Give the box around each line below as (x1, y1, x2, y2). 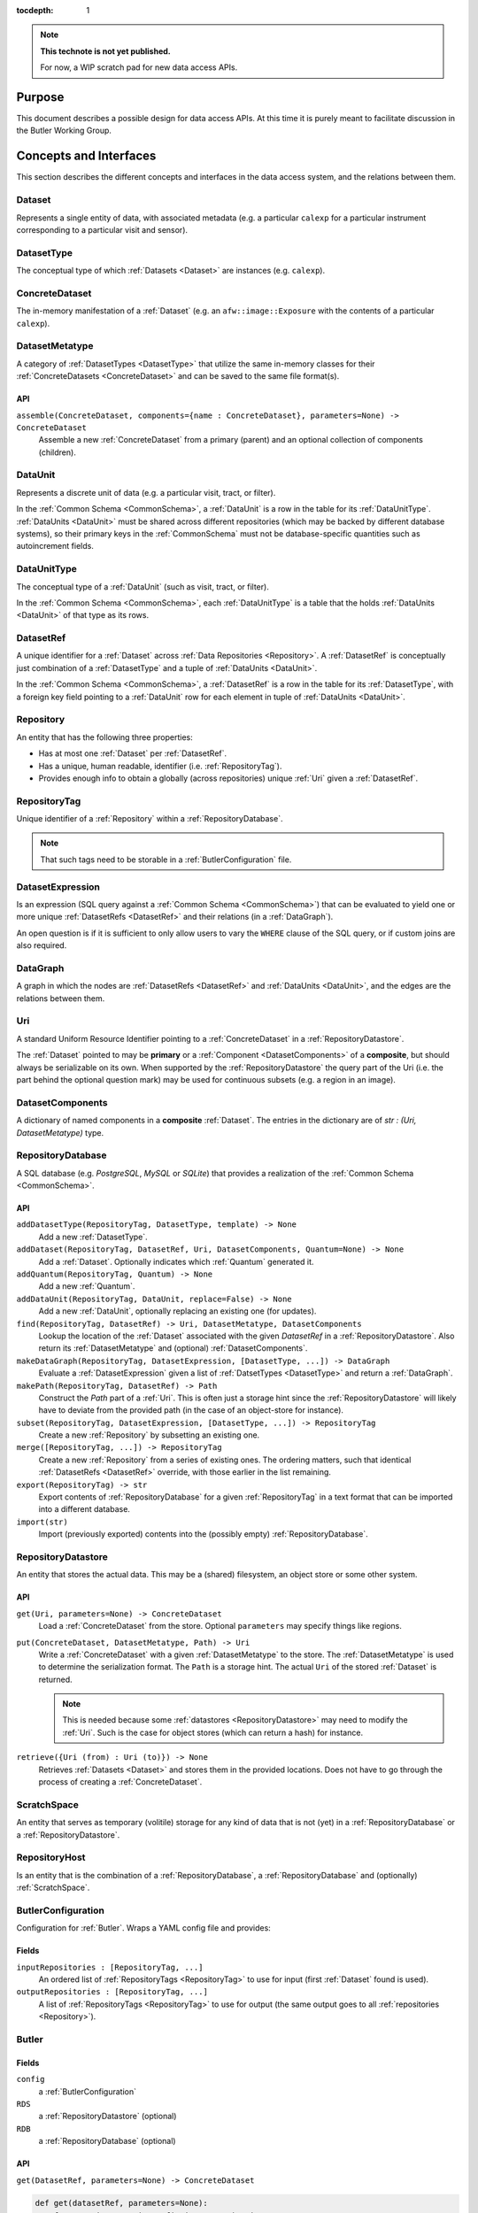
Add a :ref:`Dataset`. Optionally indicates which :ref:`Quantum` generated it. (38, 1256, 314, 1267)
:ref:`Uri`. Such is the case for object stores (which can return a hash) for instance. (62, 1727, 363, 1738)
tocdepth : (16, 5, 54, 15)
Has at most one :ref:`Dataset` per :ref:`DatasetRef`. (38, 748, 227, 759)
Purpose (16, 89, 65, 104)
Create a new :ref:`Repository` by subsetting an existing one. (38, 1430, 260, 1440)
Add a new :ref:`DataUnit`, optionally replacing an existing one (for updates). (38, 1306, 317, 1316)
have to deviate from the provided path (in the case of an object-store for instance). (38, 1405, 344, 1415)
